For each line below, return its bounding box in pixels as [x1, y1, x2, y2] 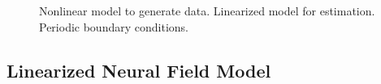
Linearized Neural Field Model [6, 57, 271, 82]
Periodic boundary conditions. [39, 18, 188, 35]
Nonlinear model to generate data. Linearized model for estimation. [39, 2, 375, 19]
